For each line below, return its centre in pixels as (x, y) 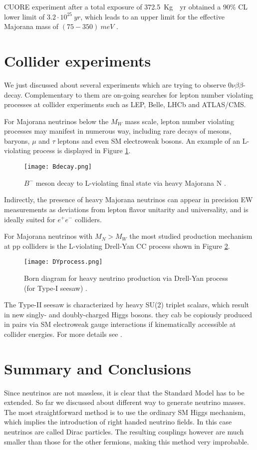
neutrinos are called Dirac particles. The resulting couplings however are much (124, 431)
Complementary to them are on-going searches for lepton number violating (139, 94)
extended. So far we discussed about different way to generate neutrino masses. (125, 402)
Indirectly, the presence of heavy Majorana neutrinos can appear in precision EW (128, 199)
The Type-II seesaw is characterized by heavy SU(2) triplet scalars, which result (127, 305)
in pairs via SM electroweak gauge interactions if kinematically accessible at (120, 324)
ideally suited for (30, 219)
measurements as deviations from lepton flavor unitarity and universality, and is (126, 209)
